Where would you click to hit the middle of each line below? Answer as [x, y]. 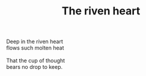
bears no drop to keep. [35, 67]
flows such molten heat [35, 48]
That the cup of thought [35, 60]
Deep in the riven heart [35, 42]
